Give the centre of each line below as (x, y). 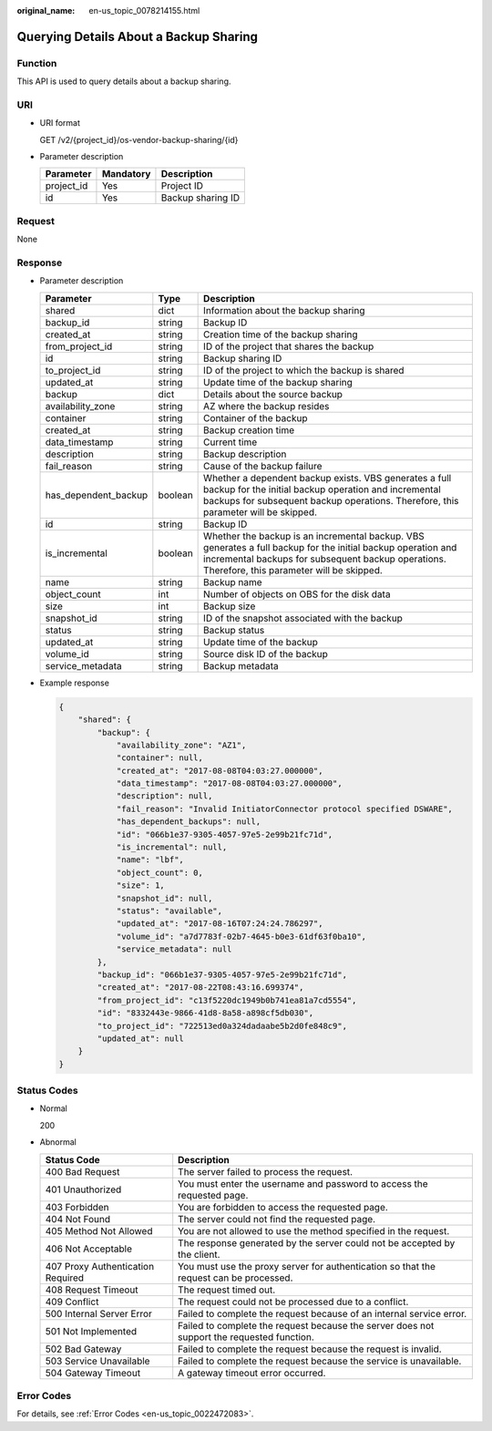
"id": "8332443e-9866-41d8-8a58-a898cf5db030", (205, 1013)
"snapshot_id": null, (164, 898)
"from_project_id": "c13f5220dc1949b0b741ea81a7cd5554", (227, 1000)
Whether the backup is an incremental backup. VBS (314, 536)
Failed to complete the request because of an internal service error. (323, 1313)
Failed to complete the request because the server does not (306, 1325)
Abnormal (58, 1142)
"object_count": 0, (160, 872)
